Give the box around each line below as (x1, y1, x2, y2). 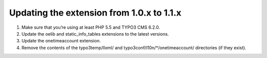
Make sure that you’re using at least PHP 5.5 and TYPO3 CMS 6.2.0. (21, 24, 160, 30)
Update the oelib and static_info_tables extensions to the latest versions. (21, 31, 169, 37)
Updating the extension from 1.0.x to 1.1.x (9, 7, 181, 18)
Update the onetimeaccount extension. (21, 38, 101, 44)
